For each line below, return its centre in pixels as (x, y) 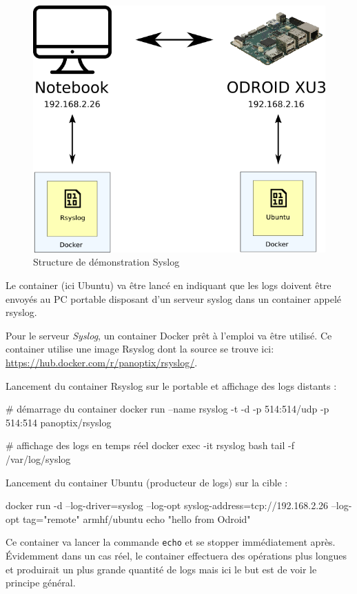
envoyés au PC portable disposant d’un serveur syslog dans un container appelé (174, 298)
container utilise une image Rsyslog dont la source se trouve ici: (140, 349)
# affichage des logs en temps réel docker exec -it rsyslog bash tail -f (150, 445)
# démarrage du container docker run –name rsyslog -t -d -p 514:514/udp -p (167, 409)
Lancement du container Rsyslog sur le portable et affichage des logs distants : (171, 385)
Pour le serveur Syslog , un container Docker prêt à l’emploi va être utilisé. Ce (169, 335)
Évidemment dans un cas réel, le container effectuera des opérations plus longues (176, 555)
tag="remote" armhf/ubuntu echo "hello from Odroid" (136, 518)
